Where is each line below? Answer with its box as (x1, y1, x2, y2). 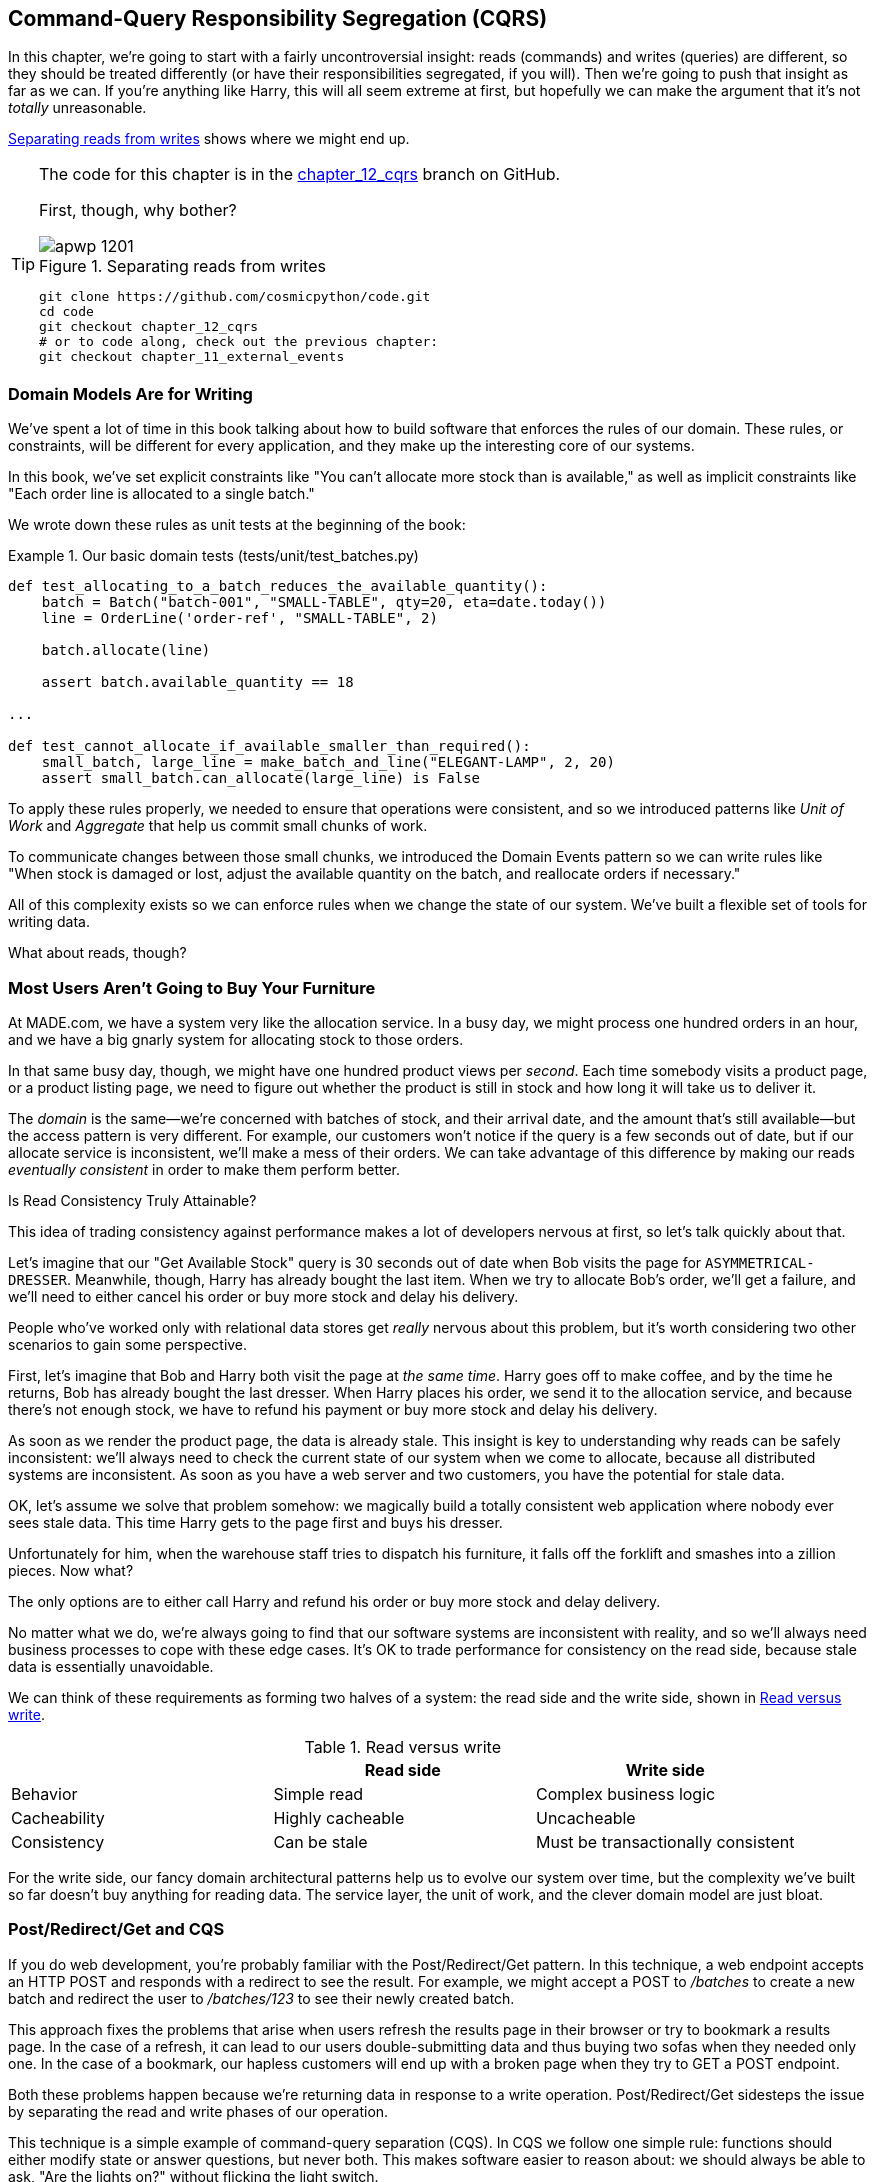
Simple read (273, 1783, 364, 1804)
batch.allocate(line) (41, 642, 211, 659)
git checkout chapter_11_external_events (39, 349, 345, 365)
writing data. (8, 913, 90, 931)
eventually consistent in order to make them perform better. (8, 1160, 401, 1178)
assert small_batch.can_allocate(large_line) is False (41, 770, 481, 787)
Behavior (11, 1783, 78, 1804)
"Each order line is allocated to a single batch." (8, 485, 315, 503)
